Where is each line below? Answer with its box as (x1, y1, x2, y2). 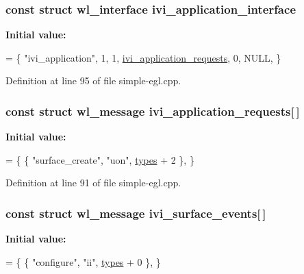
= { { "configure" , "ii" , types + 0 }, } (5, 254, 161, 269)
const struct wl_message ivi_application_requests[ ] (5, 102, 300, 119)
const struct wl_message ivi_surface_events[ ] (5, 204, 266, 221)
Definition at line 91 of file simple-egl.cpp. (5, 175, 181, 190)
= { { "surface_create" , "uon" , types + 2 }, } (5, 152, 194, 166)
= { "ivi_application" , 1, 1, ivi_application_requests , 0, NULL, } (5, 50, 281, 64)
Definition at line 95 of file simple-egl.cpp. (5, 73, 181, 88)
